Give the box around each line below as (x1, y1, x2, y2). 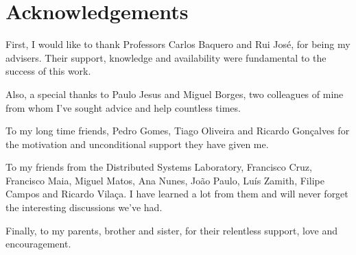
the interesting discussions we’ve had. (5, 200, 163, 215)
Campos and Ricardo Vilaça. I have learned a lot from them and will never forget (5, 186, 348, 201)
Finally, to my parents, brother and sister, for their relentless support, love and (5, 223, 338, 237)
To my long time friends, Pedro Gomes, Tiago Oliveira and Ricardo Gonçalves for (5, 123, 350, 138)
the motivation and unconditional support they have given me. (5, 136, 269, 151)
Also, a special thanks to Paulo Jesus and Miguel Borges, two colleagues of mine (5, 86, 344, 101)
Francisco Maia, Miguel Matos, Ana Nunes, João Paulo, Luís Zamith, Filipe (5, 173, 324, 187)
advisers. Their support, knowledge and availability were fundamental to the (5, 50, 327, 64)
